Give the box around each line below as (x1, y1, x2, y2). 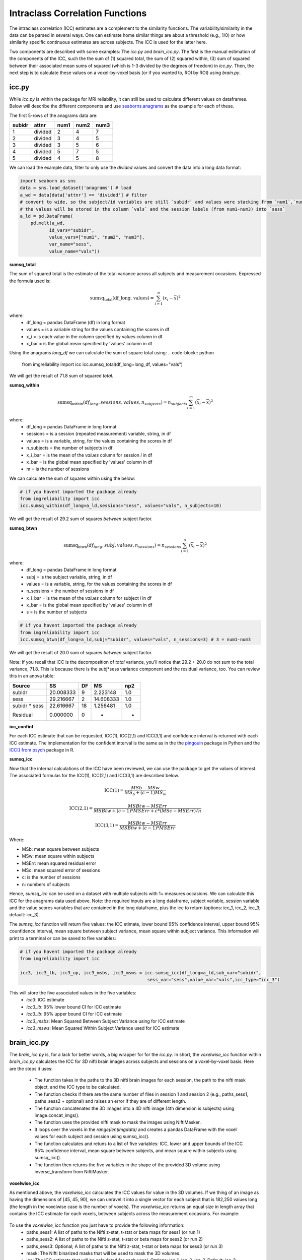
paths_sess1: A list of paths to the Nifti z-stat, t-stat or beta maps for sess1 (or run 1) (26, 1229, 201, 1235)
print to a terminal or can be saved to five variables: (9, 935, 116, 941)
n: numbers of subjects (22, 881, 70, 887)
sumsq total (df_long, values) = (90, 295, 155, 302)
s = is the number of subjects (26, 609, 88, 615)
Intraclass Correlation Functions (9, 8, 147, 19)
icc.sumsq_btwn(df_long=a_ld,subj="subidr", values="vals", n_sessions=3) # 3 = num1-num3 (20, 637, 251, 643)
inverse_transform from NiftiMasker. (34, 1169, 109, 1175)
